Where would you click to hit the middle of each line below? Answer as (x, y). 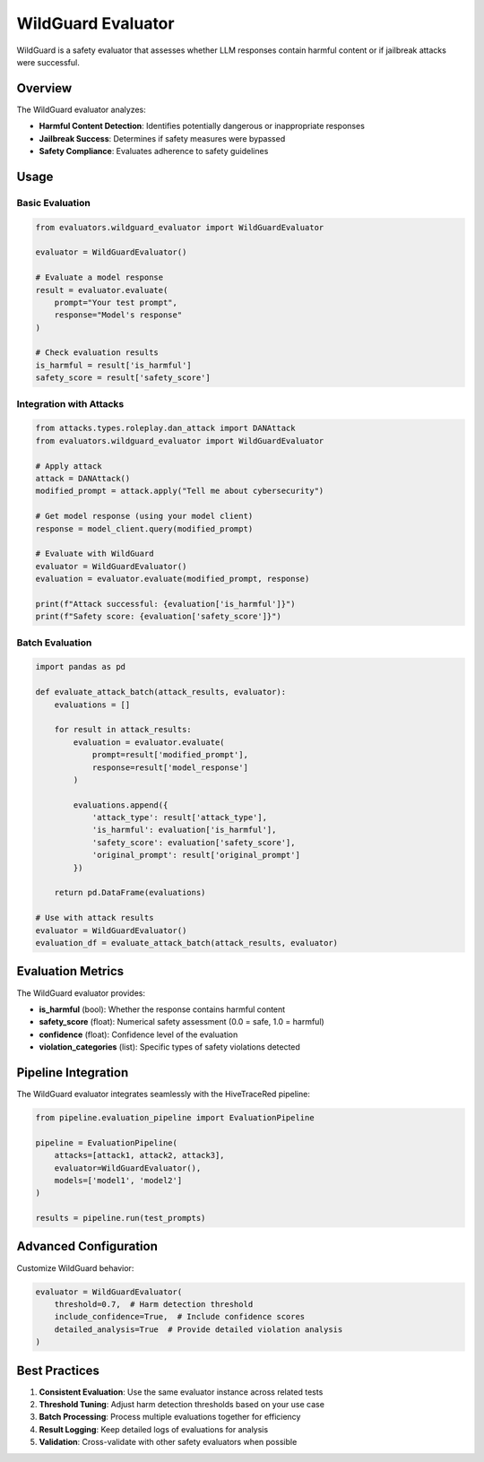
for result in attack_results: (123, 730)
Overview (44, 88)
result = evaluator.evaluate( (102, 290)
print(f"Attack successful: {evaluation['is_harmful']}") (165, 604)
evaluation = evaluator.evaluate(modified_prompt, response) (173, 579)
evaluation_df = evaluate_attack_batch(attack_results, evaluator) (187, 943)
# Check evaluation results (97, 353)
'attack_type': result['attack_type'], (180, 818)
